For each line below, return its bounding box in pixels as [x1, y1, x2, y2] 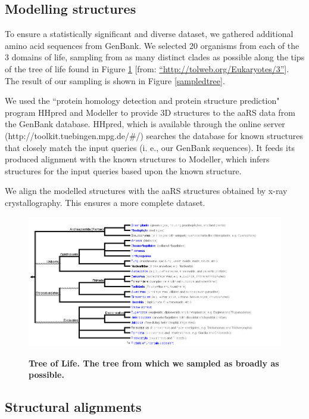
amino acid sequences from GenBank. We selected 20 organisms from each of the [5, 39, 299, 51]
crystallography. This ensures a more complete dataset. [5, 196, 205, 208]
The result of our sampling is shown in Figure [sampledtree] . [5, 74, 225, 87]
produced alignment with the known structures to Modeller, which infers [5, 153, 270, 165]
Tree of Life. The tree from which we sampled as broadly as [29, 356, 279, 369]
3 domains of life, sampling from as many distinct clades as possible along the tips [5, 51, 305, 63]
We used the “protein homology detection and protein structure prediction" [5, 94, 280, 107]
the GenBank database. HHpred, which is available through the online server [5, 118, 285, 130]
